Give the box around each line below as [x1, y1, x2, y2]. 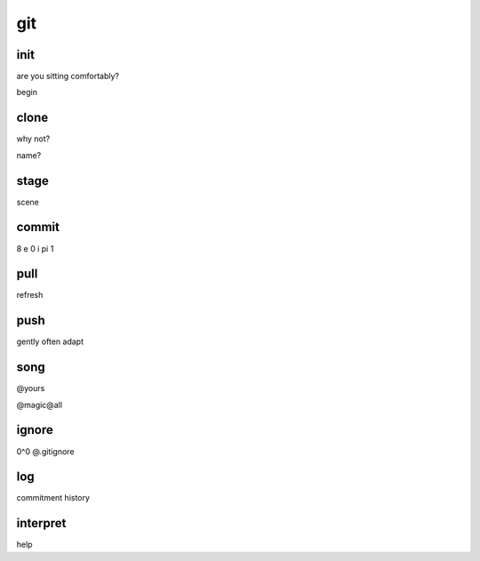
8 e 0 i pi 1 [16, 243, 54, 253]
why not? [16, 133, 51, 144]
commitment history [16, 493, 91, 503]
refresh [16, 290, 44, 301]
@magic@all [16, 399, 62, 410]
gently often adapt [16, 336, 84, 347]
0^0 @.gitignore [16, 445, 75, 457]
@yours [16, 383, 45, 394]
